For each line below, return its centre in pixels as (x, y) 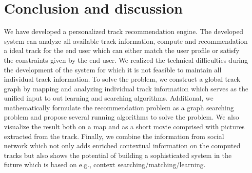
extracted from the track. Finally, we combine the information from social (114, 136)
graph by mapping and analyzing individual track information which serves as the (126, 88)
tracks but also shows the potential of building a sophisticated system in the (118, 155)
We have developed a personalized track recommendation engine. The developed (124, 31)
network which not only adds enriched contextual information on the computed (122, 146)
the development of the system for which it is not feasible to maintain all (113, 69)
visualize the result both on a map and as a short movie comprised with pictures (124, 127)
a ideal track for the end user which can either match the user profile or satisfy (122, 50)
